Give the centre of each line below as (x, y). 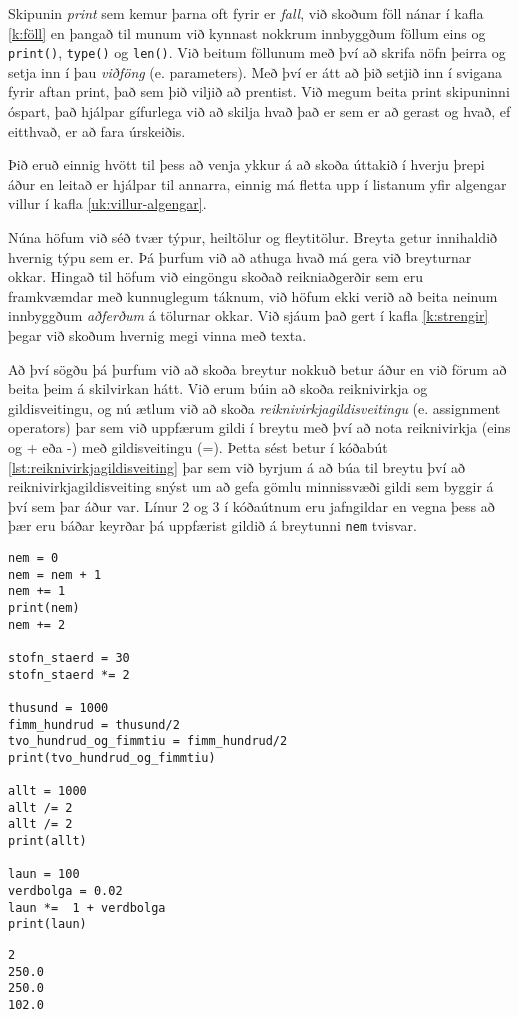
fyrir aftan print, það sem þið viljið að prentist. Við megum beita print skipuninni (259, 91)
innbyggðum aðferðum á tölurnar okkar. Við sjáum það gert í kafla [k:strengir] (248, 315)
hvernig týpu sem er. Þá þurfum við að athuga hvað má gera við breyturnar (240, 256)
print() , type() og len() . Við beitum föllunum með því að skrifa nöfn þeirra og (257, 52)
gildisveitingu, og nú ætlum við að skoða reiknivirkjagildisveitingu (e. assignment (254, 407)
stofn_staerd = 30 (69, 657)
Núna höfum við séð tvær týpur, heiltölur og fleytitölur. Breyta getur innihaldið (253, 237)
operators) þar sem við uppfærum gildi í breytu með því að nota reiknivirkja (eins (259, 427)
